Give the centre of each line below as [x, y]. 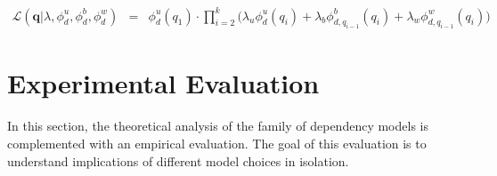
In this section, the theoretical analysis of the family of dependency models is [218, 126]
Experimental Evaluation [163, 83]
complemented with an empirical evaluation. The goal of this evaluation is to [217, 143]
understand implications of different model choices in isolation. [178, 160]
